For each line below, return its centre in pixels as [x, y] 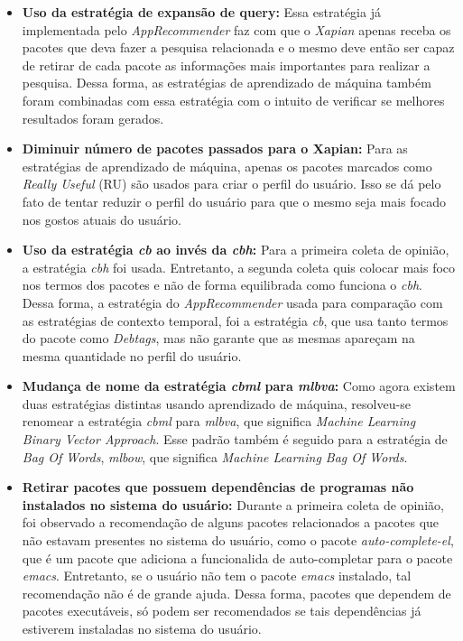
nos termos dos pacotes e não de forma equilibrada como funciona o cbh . [222, 285]
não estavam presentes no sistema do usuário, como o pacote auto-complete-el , [238, 540]
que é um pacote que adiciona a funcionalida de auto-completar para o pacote [237, 557]
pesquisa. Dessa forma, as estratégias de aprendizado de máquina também [227, 83]
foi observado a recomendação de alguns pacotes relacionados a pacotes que [231, 522]
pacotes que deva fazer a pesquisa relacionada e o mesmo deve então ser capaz [238, 47]
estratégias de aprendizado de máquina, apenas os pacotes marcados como [227, 166]
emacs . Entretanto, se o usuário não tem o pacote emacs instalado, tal [217, 576]
